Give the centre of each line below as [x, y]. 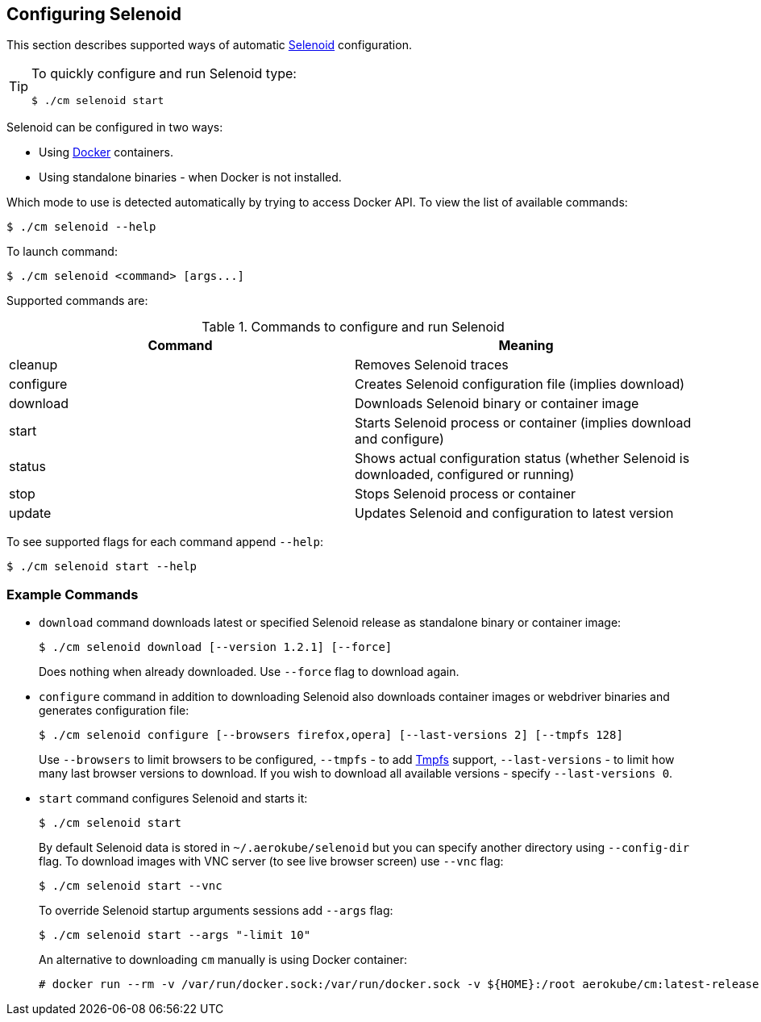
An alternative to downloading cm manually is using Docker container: [223, 960]
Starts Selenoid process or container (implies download [523, 423]
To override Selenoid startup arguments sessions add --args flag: [216, 911]
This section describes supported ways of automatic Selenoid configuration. [209, 45]
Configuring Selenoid [94, 14]
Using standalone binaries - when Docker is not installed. [190, 177]
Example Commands [73, 594]
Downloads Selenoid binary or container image [497, 404]
